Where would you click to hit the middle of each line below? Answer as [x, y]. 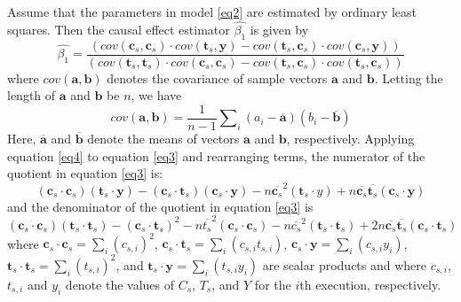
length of [32, 95]
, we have [156, 95]
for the [273, 284]
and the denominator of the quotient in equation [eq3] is [160, 206]
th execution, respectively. [370, 284]
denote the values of [120, 284]
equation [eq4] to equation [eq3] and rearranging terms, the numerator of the [216, 155]
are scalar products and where [345, 264]
